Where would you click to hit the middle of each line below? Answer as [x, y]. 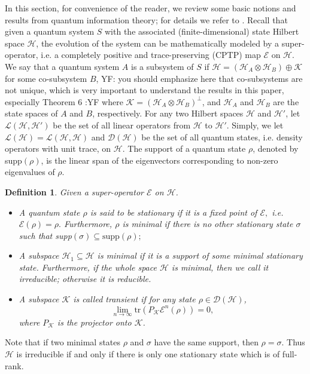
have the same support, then [206, 342]
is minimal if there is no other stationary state [208, 224]
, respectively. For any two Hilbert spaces [168, 113]
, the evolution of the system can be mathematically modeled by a [158, 43]
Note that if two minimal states [63, 342]
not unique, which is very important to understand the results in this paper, [145, 90]
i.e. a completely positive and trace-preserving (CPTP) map [151, 55]
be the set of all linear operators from [122, 125]
